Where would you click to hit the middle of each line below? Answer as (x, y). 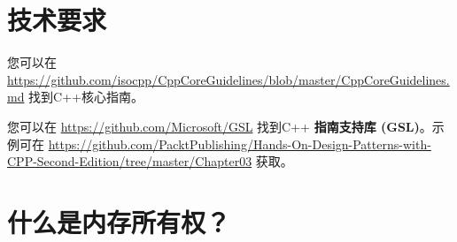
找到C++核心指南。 (86, 97)
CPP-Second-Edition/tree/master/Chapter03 (130, 161)
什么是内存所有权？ (119, 221)
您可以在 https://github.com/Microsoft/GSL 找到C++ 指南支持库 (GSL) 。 (220, 126)
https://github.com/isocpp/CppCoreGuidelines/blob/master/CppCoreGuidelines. (228, 79)
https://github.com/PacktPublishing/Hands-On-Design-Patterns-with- (240, 144)
